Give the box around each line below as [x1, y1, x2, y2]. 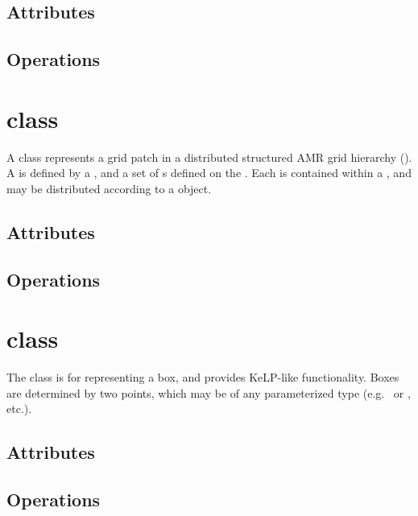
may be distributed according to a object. [6, 180, 212, 196]
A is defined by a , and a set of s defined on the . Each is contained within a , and [6, 164, 412, 181]
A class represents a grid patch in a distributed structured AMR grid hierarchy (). [6, 148, 412, 165]
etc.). [6, 400, 32, 417]
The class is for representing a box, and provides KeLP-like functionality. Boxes [6, 369, 399, 386]
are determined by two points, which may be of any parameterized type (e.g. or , [6, 384, 411, 401]
